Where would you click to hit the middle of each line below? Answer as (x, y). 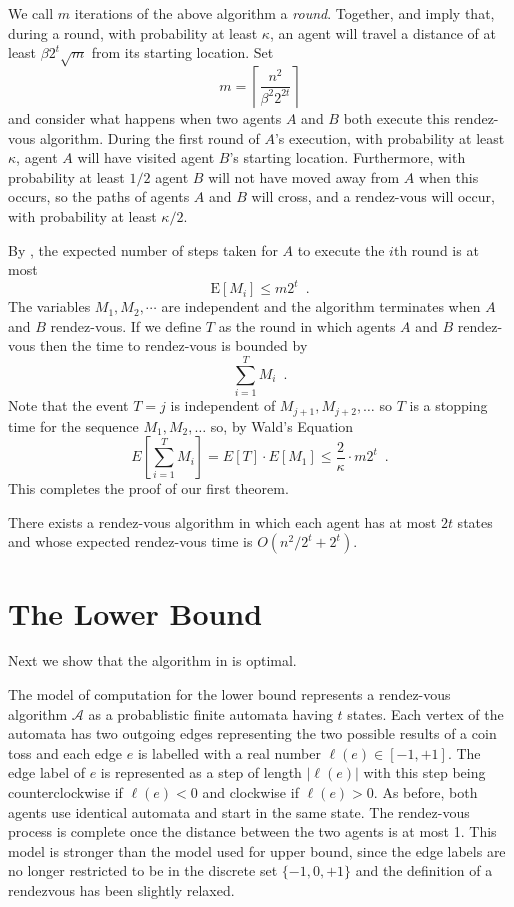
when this (448, 176)
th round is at (436, 249)
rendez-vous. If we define (126, 325)
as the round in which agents (307, 325)
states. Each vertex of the (425, 713)
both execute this (396, 117)
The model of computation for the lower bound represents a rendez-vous (229, 694)
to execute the (341, 249)
